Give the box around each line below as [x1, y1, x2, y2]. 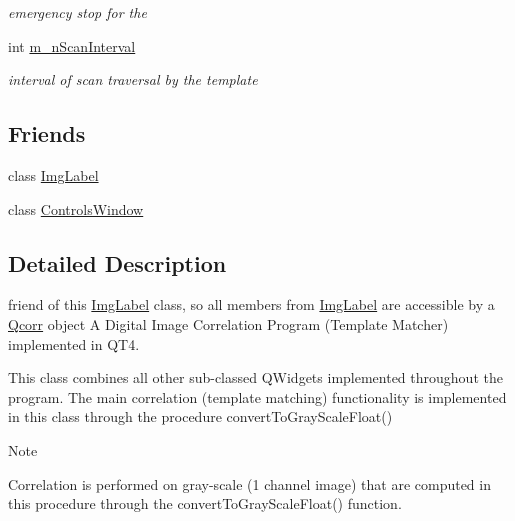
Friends [8, 118, 86, 149]
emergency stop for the [8, 2, 147, 22]
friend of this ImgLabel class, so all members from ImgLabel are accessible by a [8, 294, 495, 315]
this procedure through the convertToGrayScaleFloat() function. [8, 493, 402, 514]
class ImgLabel [8, 164, 99, 185]
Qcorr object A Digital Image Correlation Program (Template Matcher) [8, 313, 449, 334]
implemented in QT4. [8, 333, 140, 354]
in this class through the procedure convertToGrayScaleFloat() [8, 406, 393, 427]
